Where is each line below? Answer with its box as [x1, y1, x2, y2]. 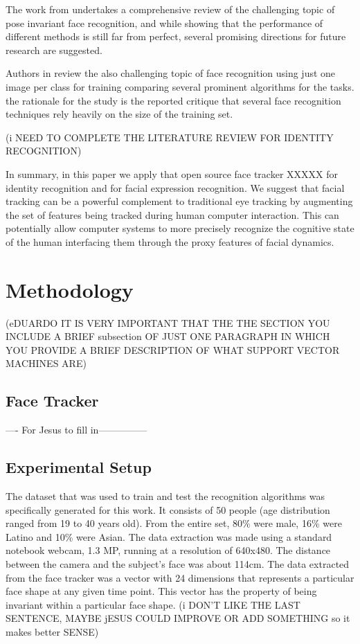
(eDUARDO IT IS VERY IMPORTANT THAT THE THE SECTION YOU [6, 315, 330, 330]
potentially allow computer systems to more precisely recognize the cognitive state [6, 221, 354, 235]
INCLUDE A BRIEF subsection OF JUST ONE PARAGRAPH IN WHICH [6, 329, 330, 343]
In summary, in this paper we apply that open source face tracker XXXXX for [6, 166, 338, 181]
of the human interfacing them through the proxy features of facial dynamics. [6, 234, 334, 249]
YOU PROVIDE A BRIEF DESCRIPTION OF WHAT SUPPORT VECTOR [6, 342, 340, 357]
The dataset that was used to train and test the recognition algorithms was [6, 489, 325, 503]
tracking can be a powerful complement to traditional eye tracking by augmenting [6, 194, 353, 208]
